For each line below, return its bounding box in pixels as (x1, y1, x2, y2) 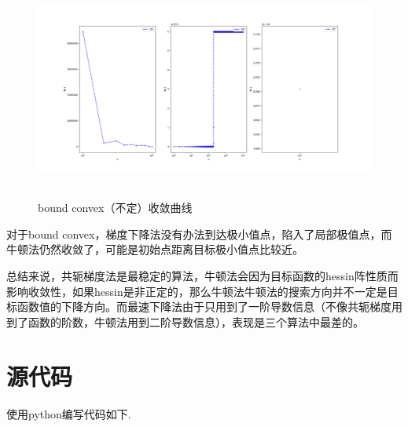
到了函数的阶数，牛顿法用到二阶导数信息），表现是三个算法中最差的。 (6, 313, 364, 330)
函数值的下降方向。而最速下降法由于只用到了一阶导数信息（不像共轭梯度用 (17, 298, 402, 315)
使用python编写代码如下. (6, 405, 131, 422)
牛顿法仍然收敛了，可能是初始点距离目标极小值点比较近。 (6, 241, 303, 257)
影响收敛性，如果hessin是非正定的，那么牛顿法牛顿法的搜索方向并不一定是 (6, 283, 388, 299)
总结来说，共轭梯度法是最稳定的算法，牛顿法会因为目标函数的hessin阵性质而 (6, 268, 399, 284)
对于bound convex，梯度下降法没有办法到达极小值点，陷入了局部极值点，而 (6, 225, 392, 242)
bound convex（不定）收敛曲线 (38, 199, 193, 216)
